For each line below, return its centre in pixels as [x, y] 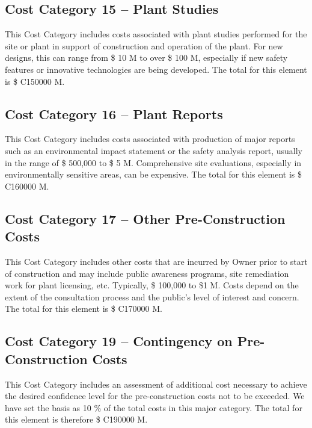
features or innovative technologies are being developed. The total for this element [156, 69]
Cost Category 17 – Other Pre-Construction [145, 218]
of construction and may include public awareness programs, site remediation [147, 273]
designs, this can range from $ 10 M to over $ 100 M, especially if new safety [146, 57]
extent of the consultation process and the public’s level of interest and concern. [152, 296]
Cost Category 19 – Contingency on [119, 341]
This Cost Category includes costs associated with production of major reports [150, 139]
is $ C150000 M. [35, 81]
